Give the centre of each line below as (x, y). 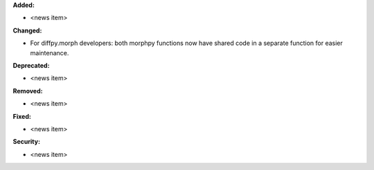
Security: (27, 142)
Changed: (27, 30)
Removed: (28, 91)
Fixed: (22, 116)
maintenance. (50, 53)
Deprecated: (31, 65)
